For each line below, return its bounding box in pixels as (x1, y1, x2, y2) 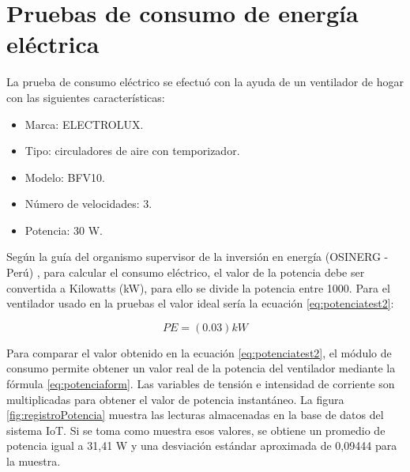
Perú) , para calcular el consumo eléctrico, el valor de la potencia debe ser (6, 264, 365, 281)
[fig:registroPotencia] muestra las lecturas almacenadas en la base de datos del (6, 406, 384, 423)
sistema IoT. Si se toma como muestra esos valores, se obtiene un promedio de (6, 421, 386, 438)
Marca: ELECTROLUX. (24, 115, 144, 132)
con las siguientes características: (6, 89, 165, 105)
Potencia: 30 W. (24, 221, 103, 238)
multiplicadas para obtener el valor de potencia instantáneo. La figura (6, 391, 344, 407)
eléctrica (6, 28, 100, 60)
